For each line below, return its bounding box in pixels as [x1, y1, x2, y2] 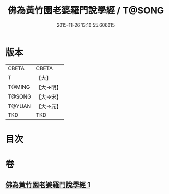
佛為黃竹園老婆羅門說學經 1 [5, 181, 91, 189]
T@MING [8, 83, 30, 90]
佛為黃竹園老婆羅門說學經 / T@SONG [7, 5, 164, 16]
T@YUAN [8, 103, 31, 110]
